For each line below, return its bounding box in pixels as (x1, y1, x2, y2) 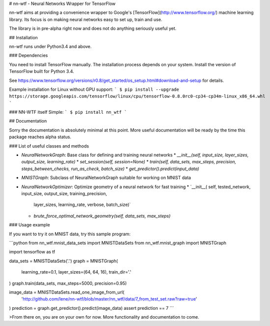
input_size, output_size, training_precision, (21, 190, 108, 196)
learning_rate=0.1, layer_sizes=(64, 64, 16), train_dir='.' (21, 269, 132, 275)
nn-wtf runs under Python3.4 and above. (9, 43, 92, 49)
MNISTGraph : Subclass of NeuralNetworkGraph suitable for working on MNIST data (21, 175, 191, 181)
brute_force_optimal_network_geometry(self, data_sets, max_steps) (33, 213, 171, 219)
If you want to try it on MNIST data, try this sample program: (9, 231, 131, 237)
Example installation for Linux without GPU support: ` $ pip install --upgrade (9, 86, 179, 92)
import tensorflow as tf (9, 249, 55, 255)
